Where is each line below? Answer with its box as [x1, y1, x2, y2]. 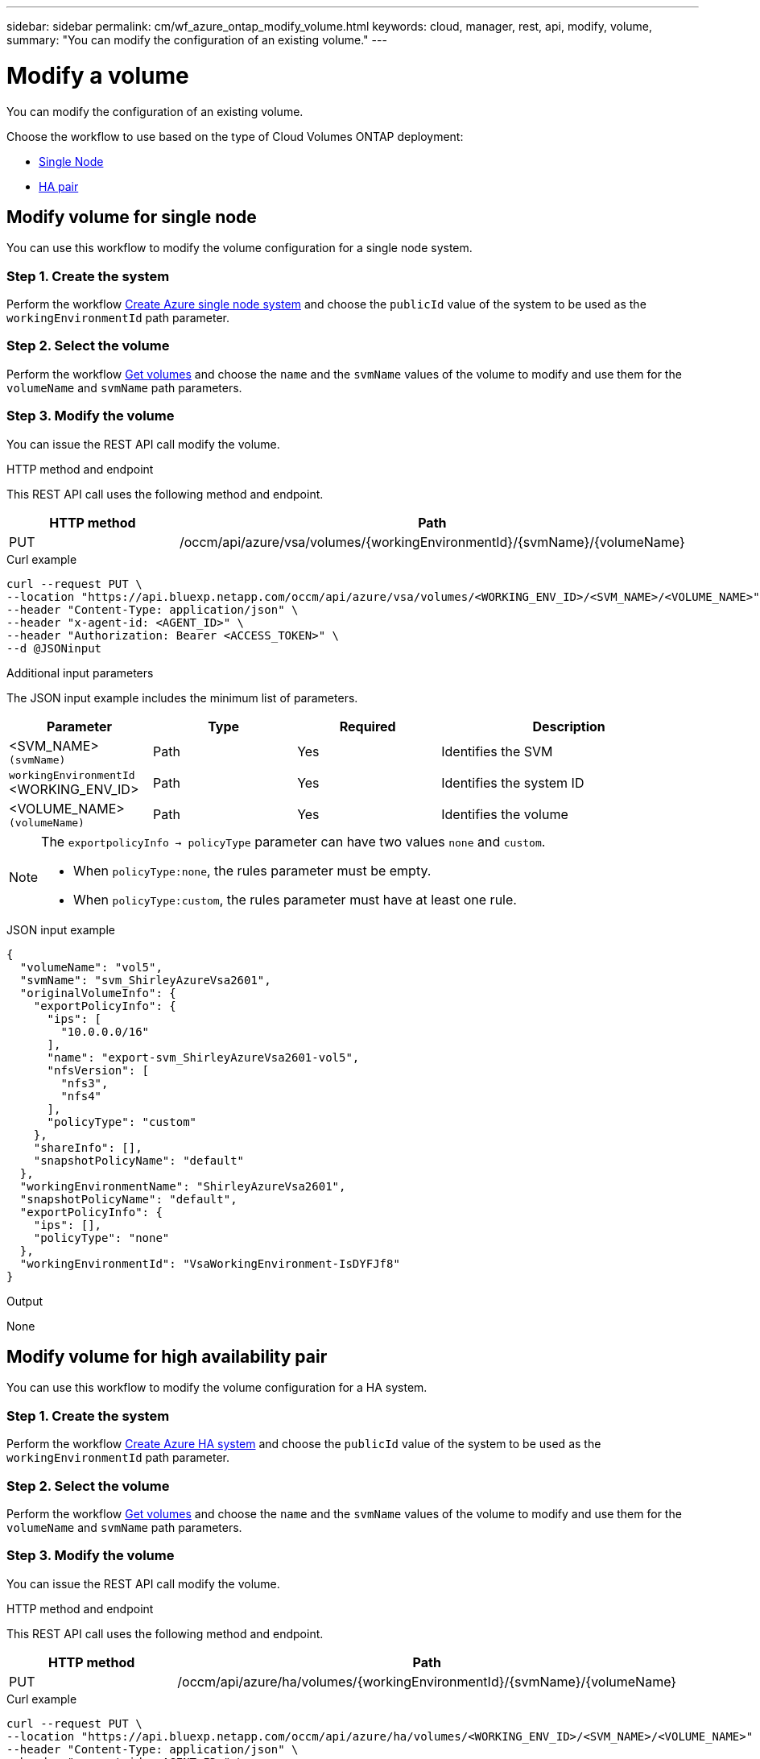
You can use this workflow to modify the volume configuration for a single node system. [6, 241, 473, 255]
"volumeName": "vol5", [19, 960, 163, 974]
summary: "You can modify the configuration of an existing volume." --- [6, 33, 387, 47]
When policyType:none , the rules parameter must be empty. [73, 862, 432, 879]
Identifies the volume [441, 806, 568, 823]
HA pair [39, 179, 79, 193]
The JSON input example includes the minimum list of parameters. [6, 690, 358, 705]
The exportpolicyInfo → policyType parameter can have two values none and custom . [41, 833, 546, 850]
